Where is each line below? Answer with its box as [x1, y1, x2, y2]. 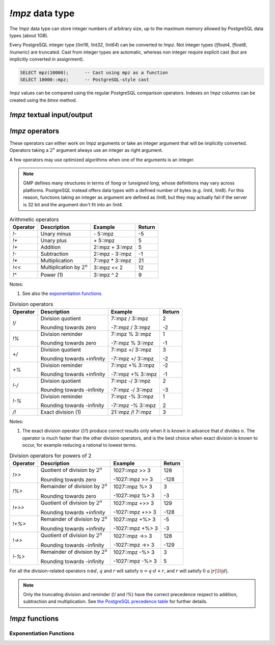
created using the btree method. [9, 97, 77, 103]
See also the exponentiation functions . [22, 290, 103, 297]
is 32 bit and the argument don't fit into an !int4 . [23, 201, 123, 207]
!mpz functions [9, 614, 59, 623]
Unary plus [40, 237, 67, 244]
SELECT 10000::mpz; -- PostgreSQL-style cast [20, 77, 150, 83]
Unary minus [40, 230, 71, 237]
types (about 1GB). [9, 32, 48, 38]
